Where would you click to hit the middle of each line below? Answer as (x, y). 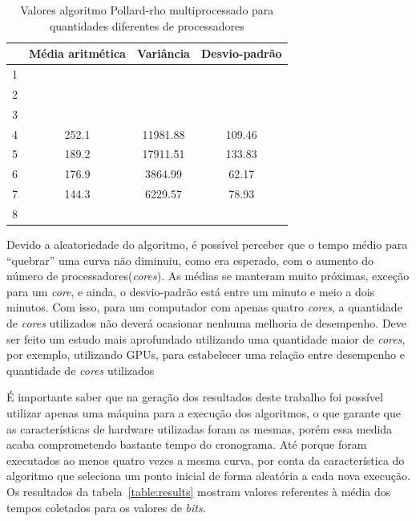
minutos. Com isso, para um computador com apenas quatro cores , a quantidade (204, 307)
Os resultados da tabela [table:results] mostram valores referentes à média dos (199, 491)
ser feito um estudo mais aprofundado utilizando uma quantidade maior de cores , (206, 338)
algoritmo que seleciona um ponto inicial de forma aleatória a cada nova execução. (208, 476)
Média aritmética (77, 53)
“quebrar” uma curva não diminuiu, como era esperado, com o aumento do (190, 260)
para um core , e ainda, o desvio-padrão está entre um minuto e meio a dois (191, 291)
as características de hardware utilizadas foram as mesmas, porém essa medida (200, 428)
